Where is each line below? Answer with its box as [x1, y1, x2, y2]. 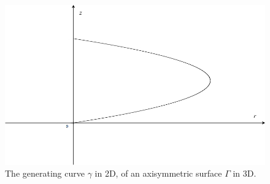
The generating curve [5, 167, 85, 180]
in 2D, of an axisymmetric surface [94, 167, 222, 180]
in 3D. [233, 167, 256, 180]
